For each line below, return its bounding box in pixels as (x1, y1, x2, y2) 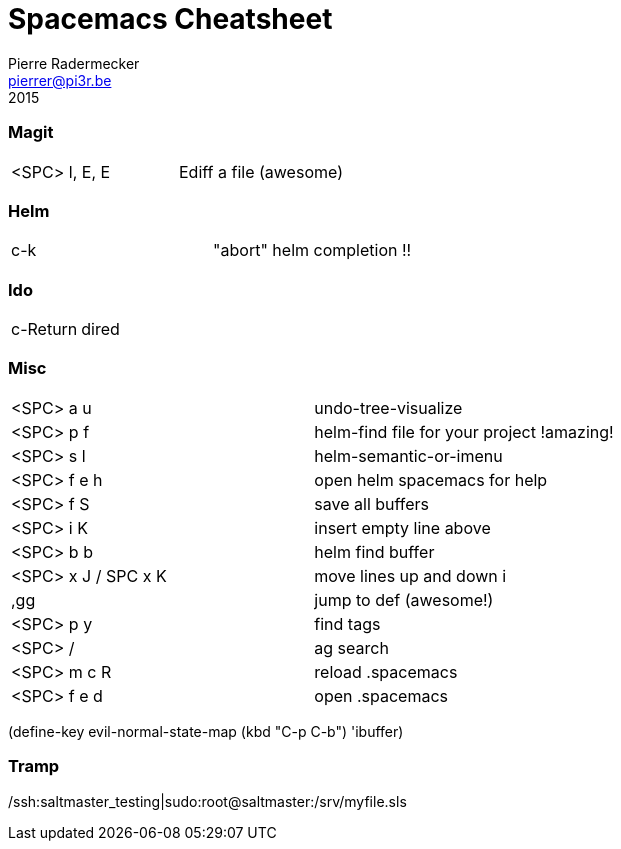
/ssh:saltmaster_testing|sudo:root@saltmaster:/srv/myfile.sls (8, 792, 407, 810)
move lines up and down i (314, 565, 507, 586)
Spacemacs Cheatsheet (8, 2, 333, 36)
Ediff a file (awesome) (178, 161, 343, 182)
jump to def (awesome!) (314, 589, 494, 610)
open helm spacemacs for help (314, 469, 548, 490)
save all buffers (314, 493, 430, 514)
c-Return (11, 319, 78, 339)
